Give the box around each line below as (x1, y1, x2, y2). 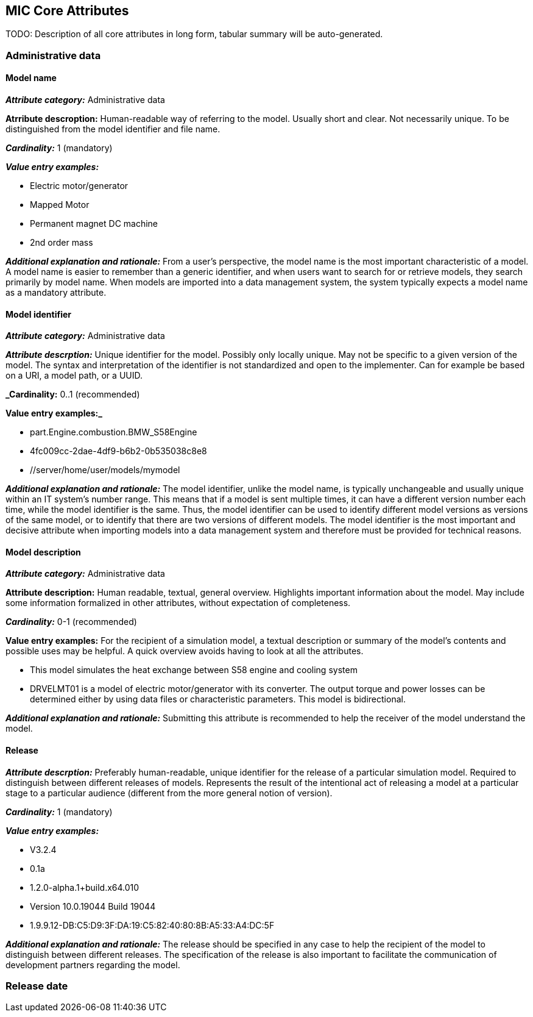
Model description (5, 546, 81, 557)
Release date (5, 980, 68, 993)
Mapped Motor (30, 199, 90, 210)
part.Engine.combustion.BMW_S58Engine (30, 427, 197, 438)
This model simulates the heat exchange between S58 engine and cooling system (30, 665, 358, 676)
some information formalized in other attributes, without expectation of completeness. (5, 598, 351, 608)
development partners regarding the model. (5, 959, 180, 970)
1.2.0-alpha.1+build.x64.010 (30, 882, 139, 893)
